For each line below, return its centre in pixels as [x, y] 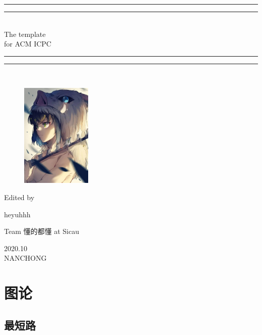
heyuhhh [17, 214]
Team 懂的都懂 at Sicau [42, 231]
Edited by [19, 197]
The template [25, 34]
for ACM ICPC [28, 44]
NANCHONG [25, 258]
